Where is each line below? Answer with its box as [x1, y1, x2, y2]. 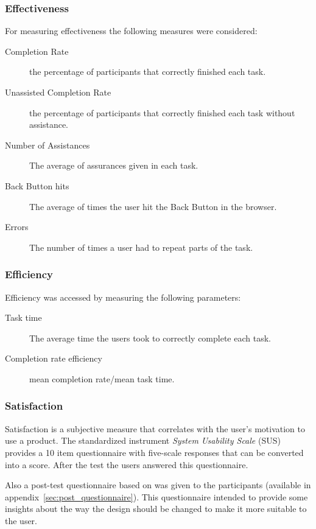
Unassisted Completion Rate [5, 86, 111, 98]
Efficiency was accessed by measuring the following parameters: [5, 290, 241, 303]
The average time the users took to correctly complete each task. [29, 331, 271, 344]
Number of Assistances [5, 138, 90, 151]
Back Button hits [5, 179, 69, 192]
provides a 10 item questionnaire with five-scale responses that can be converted [5, 446, 304, 458]
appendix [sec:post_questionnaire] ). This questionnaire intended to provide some [5, 490, 308, 503]
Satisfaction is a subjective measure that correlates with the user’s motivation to [5, 422, 305, 435]
